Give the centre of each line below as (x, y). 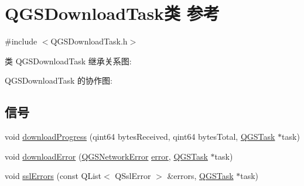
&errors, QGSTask (200, 176)
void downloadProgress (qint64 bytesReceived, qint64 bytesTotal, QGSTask (140, 137)
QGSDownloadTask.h (89, 41)
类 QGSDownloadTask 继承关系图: (68, 61)
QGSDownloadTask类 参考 (112, 13)
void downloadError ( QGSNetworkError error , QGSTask (106, 156)
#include (21, 41)
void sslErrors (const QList (53, 176)
